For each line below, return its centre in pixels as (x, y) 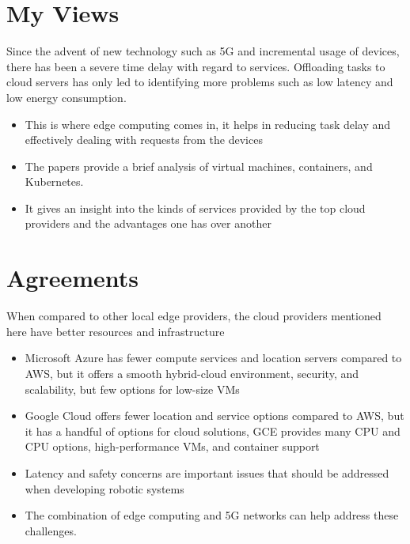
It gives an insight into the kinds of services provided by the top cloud (195, 208)
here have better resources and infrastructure (116, 331)
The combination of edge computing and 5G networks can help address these (212, 515)
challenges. (51, 530)
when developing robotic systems (104, 488)
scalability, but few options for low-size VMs (132, 389)
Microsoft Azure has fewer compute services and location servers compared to (213, 358)
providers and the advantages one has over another (148, 223)
